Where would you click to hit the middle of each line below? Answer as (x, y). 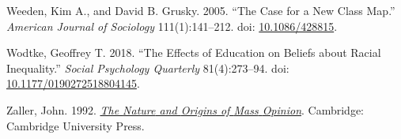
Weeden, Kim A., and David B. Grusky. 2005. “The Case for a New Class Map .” (201, 10)
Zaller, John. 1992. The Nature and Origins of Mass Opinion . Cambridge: (185, 109)
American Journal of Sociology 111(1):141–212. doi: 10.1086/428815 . (172, 26)
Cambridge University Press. (76, 125)
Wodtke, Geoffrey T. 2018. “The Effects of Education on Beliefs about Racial (194, 53)
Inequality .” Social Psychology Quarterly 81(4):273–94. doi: (148, 68)
